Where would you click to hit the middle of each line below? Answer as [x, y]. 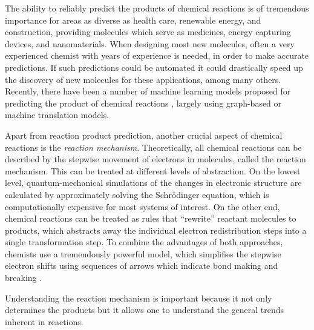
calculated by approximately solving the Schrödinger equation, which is [137, 194]
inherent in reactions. [44, 321]
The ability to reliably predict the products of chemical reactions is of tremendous [157, 8]
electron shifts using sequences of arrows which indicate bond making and [142, 266]
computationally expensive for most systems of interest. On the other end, [142, 206]
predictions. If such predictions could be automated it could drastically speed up [154, 67]
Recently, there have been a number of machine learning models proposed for [148, 91]
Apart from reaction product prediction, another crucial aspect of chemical [144, 135]
